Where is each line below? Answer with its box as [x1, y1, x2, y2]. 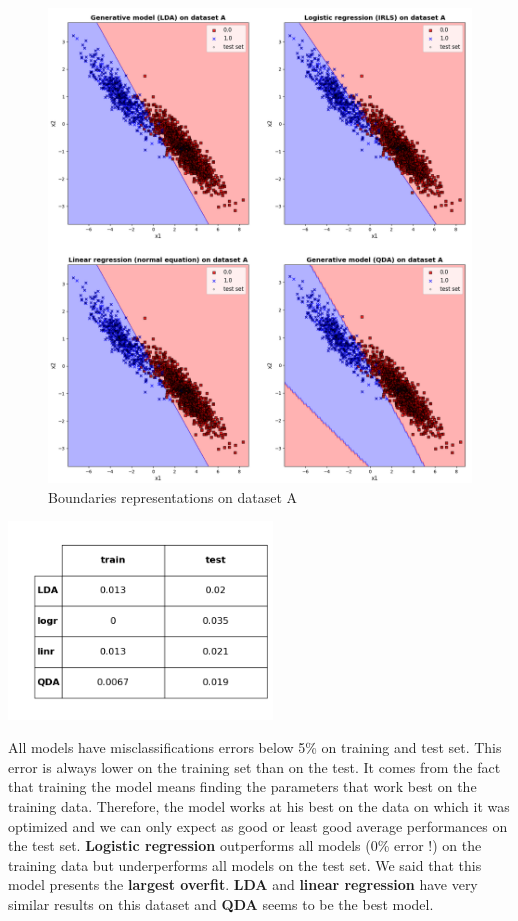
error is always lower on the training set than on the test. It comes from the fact [8, 756, 501, 777]
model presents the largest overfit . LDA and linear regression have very [8, 874, 478, 895]
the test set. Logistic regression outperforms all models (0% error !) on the [8, 835, 482, 856]
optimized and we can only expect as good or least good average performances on [8, 815, 508, 836]
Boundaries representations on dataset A [48, 486, 298, 507]
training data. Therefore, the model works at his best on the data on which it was [8, 796, 510, 816]
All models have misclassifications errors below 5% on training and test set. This [8, 737, 502, 758]
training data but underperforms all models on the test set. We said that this [8, 854, 482, 875]
